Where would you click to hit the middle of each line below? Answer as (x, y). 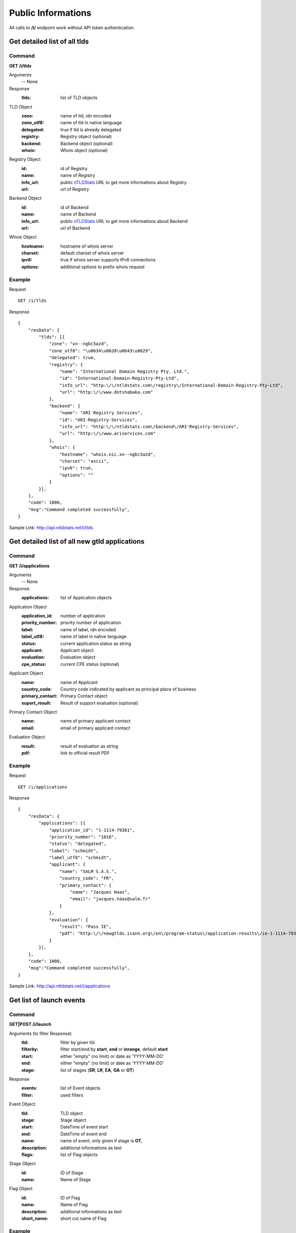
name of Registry (78, 176)
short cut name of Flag (83, 1219)
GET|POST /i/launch (30, 1024)
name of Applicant (79, 682)
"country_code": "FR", (87, 878)
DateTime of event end (84, 1134)
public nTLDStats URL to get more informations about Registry (124, 182)
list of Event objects (80, 1088)
